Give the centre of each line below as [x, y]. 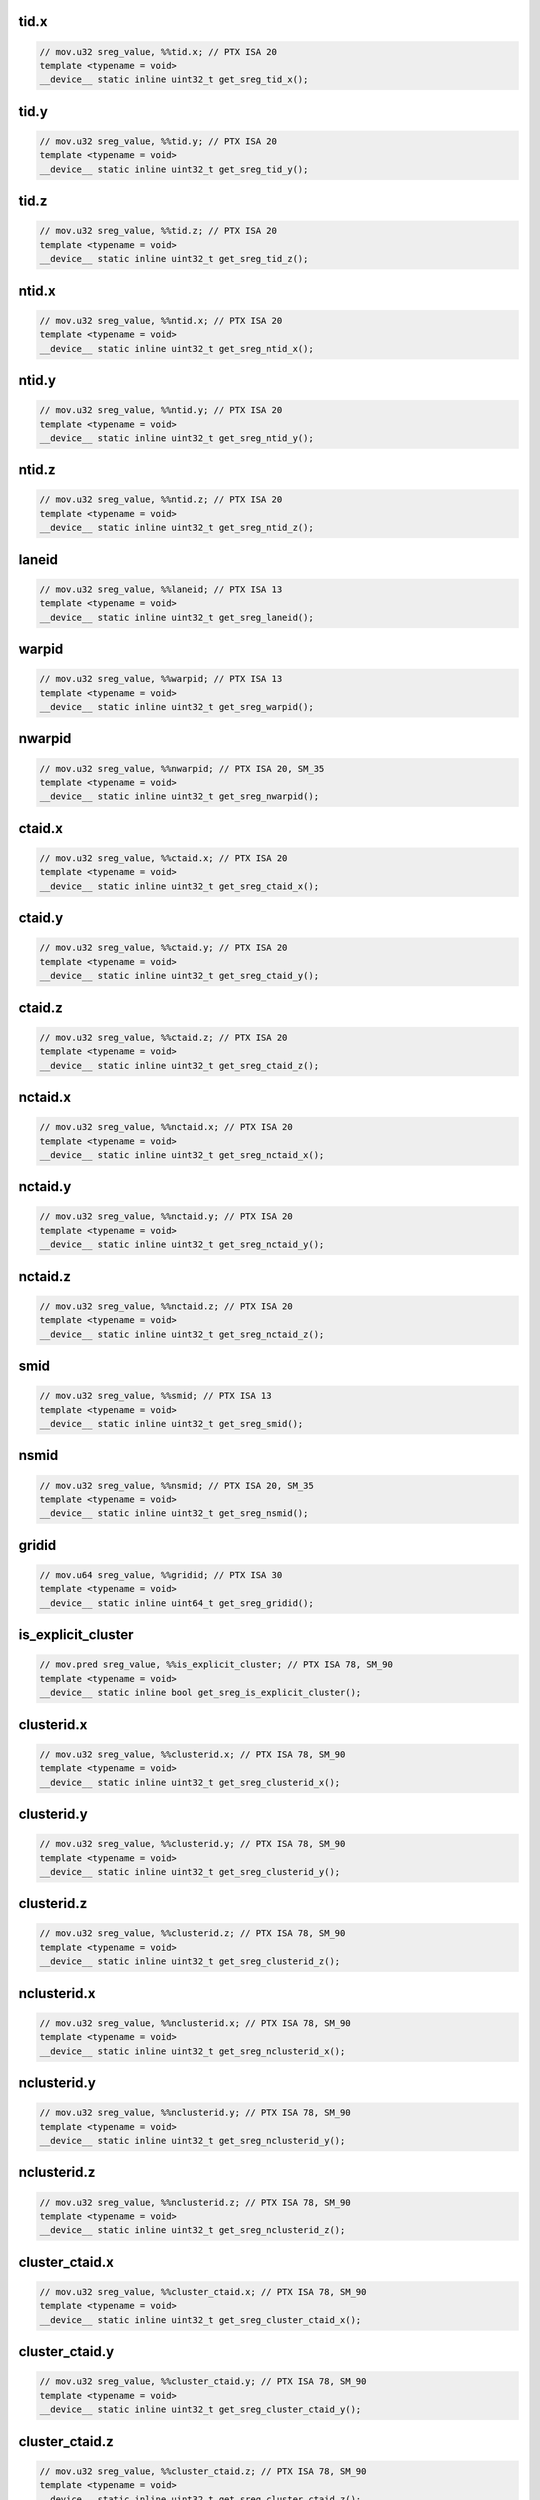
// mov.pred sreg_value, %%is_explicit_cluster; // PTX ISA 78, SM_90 [216, 1664]
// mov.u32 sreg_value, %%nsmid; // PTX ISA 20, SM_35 [176, 1485]
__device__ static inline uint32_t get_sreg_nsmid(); [174, 1513]
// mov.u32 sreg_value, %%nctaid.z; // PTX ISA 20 [166, 1306]
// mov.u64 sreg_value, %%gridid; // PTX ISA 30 [161, 1574]
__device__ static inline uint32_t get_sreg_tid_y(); [174, 169]
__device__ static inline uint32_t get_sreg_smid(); [171, 1424]
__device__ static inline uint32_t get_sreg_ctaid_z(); [179, 1065]
